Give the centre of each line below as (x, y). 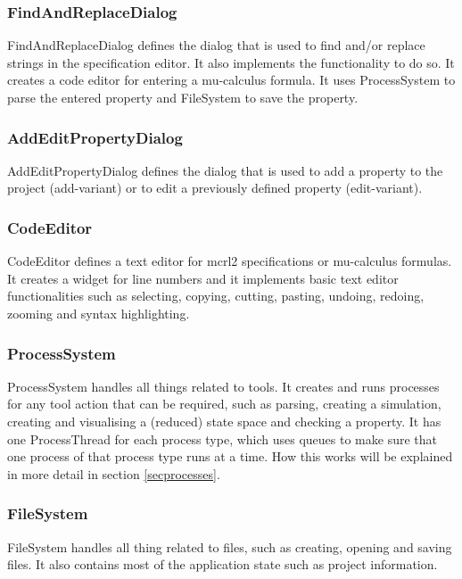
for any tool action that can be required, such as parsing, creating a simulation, (224, 404)
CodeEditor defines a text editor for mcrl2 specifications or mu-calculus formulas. (230, 261)
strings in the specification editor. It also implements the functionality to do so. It (231, 62)
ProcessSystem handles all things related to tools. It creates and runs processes (223, 386)
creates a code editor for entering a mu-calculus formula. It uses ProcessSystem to (231, 80)
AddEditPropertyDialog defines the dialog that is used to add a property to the (225, 170)
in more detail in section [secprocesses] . (114, 473)
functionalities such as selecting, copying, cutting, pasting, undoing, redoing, (216, 296)
